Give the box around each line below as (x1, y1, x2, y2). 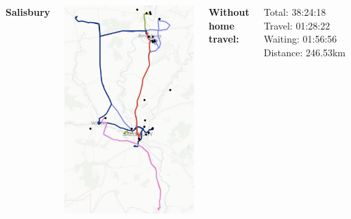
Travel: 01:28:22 (263, 18, 330, 32)
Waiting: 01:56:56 (263, 32, 337, 46)
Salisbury (5, 5, 51, 19)
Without (208, 5, 250, 19)
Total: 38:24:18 (263, 5, 326, 19)
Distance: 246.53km (263, 45, 346, 59)
